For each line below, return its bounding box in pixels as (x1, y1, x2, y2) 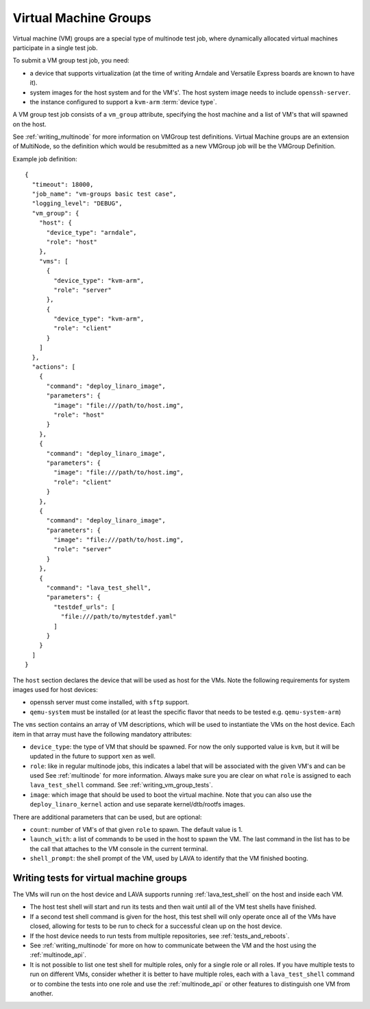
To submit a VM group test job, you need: (12, 56, 129, 65)
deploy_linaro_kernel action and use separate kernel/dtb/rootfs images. (29, 800, 245, 809)
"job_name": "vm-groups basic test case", (32, 190, 177, 198)
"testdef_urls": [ (53, 603, 116, 611)
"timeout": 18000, (32, 181, 94, 188)
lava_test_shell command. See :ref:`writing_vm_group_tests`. (29, 781, 213, 789)
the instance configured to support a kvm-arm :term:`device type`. (29, 97, 217, 106)
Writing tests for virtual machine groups (12, 872, 188, 883)
